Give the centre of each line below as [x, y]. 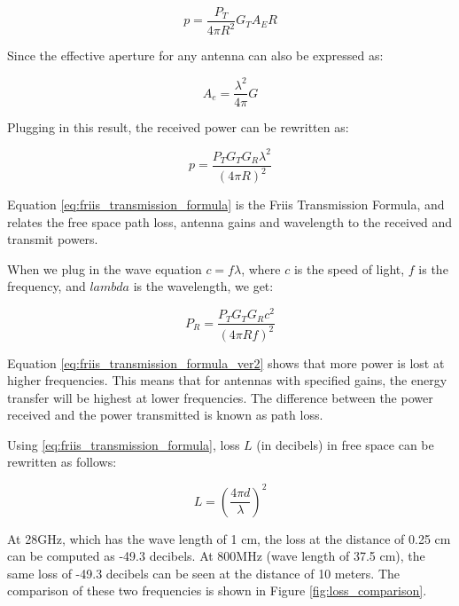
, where [261, 268]
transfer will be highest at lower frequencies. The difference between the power [220, 397]
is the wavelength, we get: [203, 286]
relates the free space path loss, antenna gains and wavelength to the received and [230, 221]
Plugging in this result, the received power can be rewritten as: [178, 126]
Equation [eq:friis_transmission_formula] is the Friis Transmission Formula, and [226, 205]
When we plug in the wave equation [105, 268]
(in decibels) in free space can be [345, 444]
